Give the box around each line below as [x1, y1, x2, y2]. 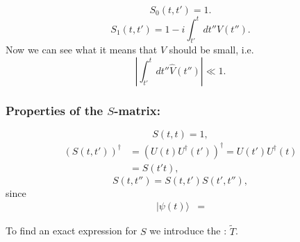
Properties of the [6, 101, 103, 119]
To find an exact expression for [6, 223, 137, 238]
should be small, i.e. [169, 42, 254, 57]
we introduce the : [149, 223, 227, 238]
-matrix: [114, 101, 160, 119]
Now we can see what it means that [6, 42, 158, 57]
